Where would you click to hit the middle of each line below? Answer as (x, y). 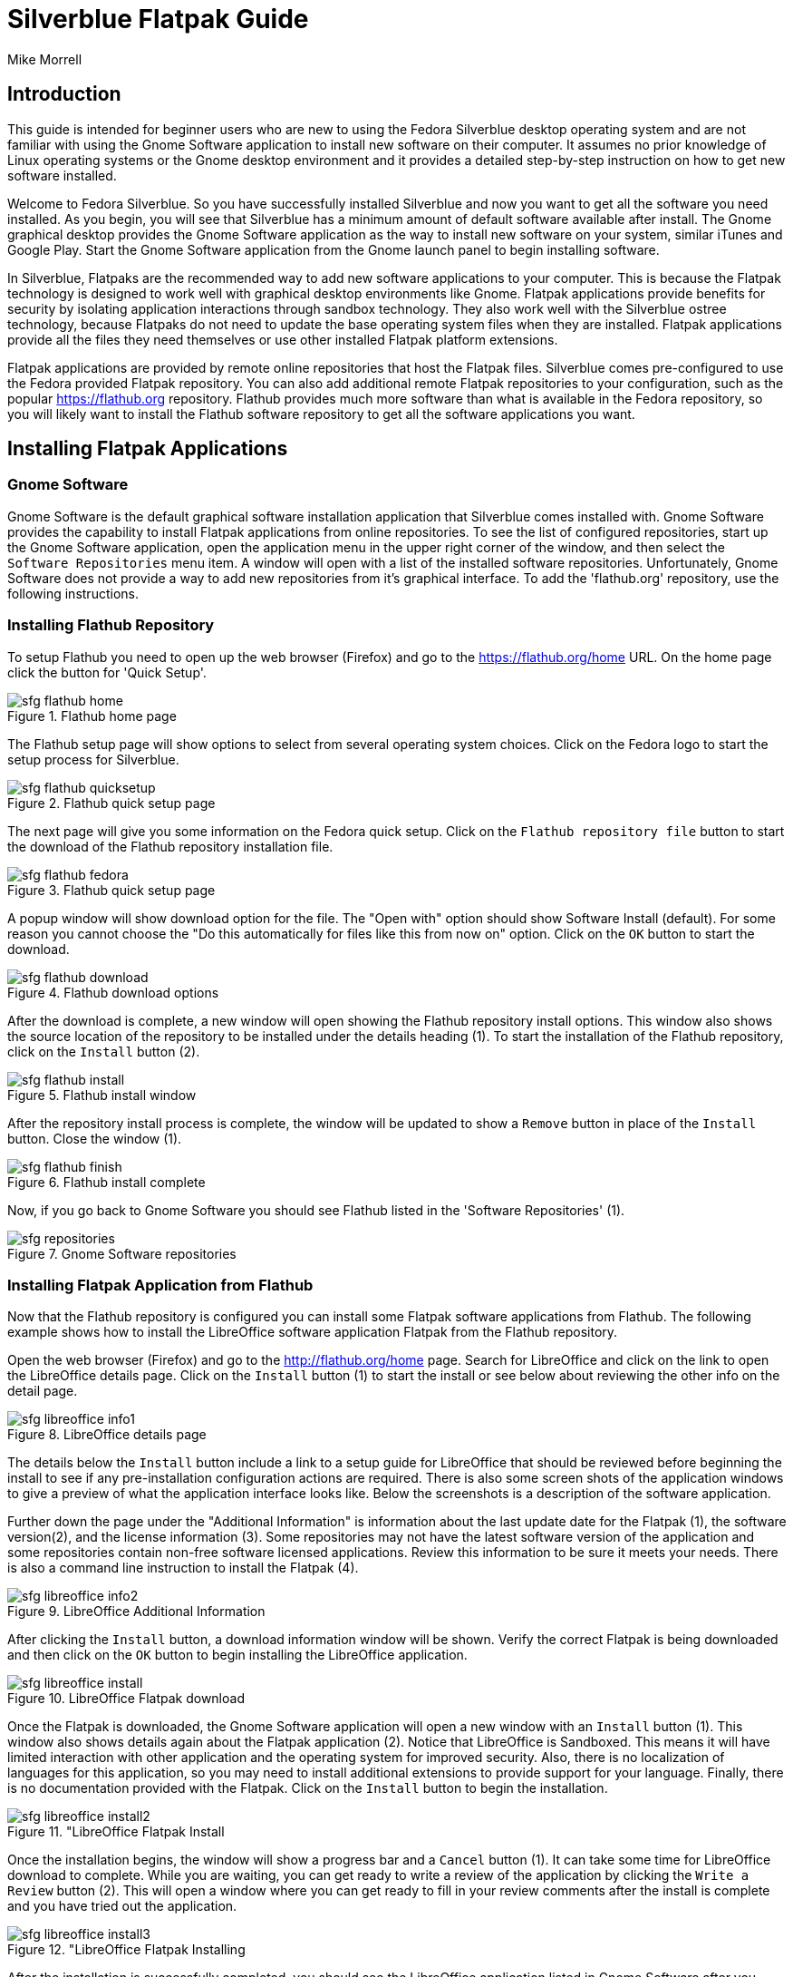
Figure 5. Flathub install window (102, 1095)
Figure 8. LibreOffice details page (107, 1435)
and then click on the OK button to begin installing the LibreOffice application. (237, 1655)
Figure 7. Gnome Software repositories (122, 1253)
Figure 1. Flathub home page (92, 716)
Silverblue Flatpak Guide (158, 19)
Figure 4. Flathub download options (113, 992)
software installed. (62, 175)
